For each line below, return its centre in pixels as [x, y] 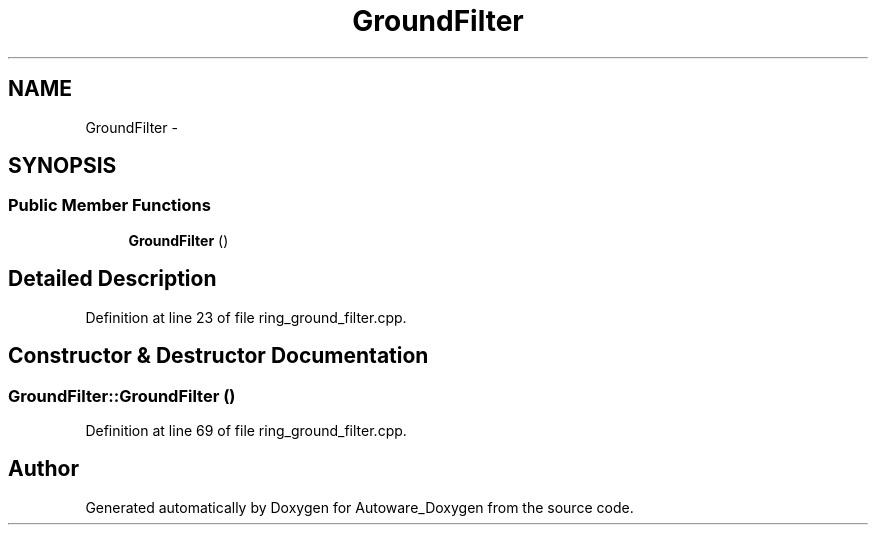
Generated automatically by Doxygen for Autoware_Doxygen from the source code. [359, 507]
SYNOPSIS [62, 166]
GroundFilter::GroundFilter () [122, 395]
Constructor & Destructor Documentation [218, 356]
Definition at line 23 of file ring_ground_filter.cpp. [246, 317]
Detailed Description [112, 279]
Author [43, 469]
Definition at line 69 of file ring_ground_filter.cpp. [246, 430]
